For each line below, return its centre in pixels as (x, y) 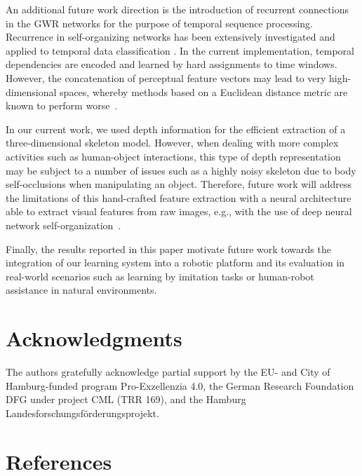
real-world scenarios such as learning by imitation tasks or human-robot (160, 276)
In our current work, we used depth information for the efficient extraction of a (176, 129)
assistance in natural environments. (81, 290)
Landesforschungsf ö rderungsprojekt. (82, 413)
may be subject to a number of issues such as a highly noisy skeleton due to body (181, 170)
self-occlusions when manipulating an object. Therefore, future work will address (179, 184)
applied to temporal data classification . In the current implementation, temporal (180, 50)
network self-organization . (63, 225)
